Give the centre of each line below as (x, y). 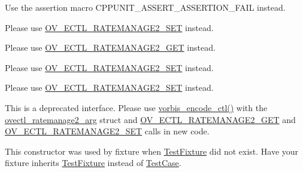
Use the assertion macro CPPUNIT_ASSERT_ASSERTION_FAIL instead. (145, 7)
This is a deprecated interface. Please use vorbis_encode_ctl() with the (136, 107)
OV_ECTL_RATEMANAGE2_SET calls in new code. (107, 131)
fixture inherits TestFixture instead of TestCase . (93, 163)
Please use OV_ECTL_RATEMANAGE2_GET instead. (110, 47)
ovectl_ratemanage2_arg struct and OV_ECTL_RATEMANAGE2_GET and (150, 119)
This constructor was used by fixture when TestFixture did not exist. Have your (152, 151)
